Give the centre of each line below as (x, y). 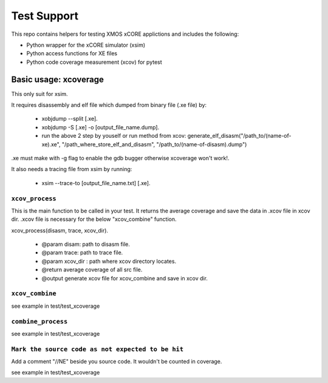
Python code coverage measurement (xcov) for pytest (94, 62)
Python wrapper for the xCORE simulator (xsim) (86, 45)
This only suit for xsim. (39, 93)
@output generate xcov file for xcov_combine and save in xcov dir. (125, 278)
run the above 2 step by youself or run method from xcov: (114, 136)
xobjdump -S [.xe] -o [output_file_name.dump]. (101, 127)
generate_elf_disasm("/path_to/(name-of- (239, 136)
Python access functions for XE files (72, 53)
